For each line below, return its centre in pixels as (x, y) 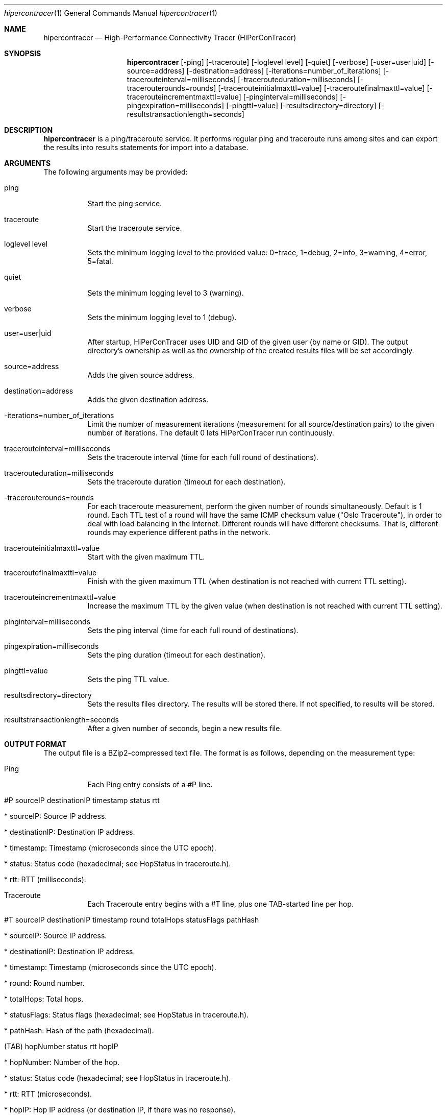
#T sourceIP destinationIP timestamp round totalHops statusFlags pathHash (132, 920)
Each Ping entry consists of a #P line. (150, 784)
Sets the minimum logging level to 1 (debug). (162, 317)
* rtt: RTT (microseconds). (48, 1094)
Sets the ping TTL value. (128, 679)
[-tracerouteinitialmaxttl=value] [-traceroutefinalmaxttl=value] (321, 88)
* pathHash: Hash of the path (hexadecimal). (79, 1031)
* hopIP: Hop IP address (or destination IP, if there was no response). (120, 1110)
